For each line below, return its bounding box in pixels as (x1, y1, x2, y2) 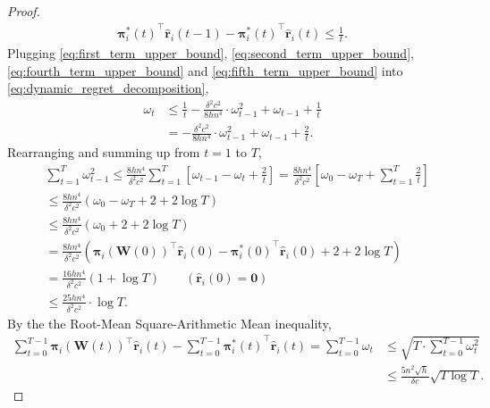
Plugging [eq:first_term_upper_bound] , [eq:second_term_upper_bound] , (7, 44, 414, 62)
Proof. (7, 2, 40, 20)
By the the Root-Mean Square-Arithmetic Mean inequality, (7, 313, 332, 332)
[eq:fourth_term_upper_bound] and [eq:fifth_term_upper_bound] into (7, 61, 403, 79)
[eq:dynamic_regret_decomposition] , (7, 79, 209, 97)
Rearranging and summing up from (7, 143, 200, 162)
